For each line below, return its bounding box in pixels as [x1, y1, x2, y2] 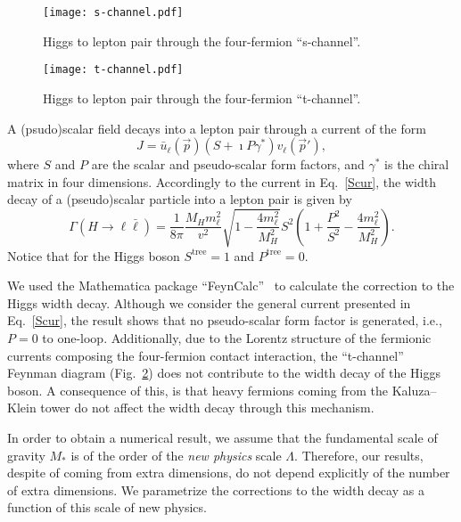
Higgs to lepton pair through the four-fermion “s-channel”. [43, 31, 361, 50]
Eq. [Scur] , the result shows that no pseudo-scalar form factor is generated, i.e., [7, 311, 442, 330]
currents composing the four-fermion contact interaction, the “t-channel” [7, 346, 404, 364]
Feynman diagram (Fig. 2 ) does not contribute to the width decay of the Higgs [7, 363, 440, 382]
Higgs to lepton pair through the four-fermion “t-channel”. [43, 88, 361, 107]
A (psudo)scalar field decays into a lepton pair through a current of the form [7, 118, 426, 137]
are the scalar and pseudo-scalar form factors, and [91, 155, 365, 174]
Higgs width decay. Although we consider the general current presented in [7, 293, 411, 312]
